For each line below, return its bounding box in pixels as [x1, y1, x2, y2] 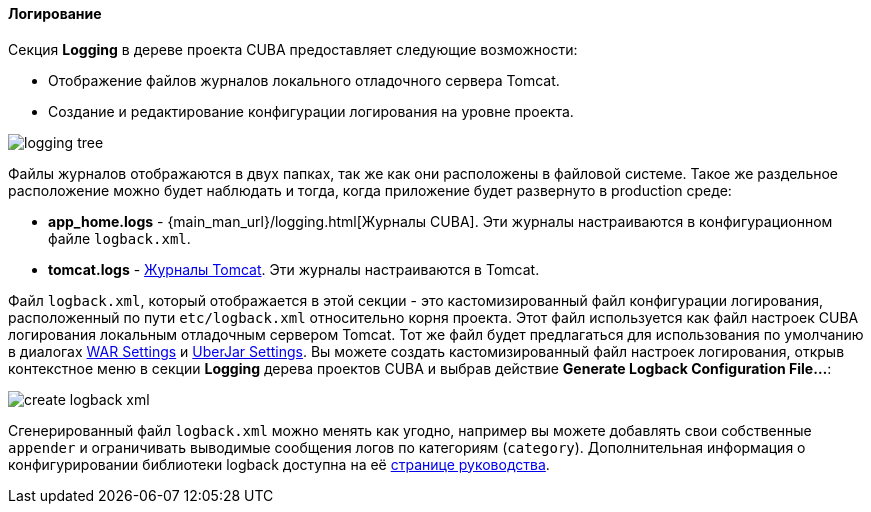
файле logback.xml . [48, 229, 191, 247]
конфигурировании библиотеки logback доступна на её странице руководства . [8, 455, 550, 473]
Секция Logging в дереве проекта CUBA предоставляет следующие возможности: [8, 40, 578, 58]
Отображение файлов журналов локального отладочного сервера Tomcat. [48, 71, 560, 89]
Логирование [8, 5, 102, 22]
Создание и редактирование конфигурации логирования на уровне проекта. [48, 102, 574, 120]
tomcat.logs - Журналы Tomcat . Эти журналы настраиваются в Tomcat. [48, 260, 540, 278]
